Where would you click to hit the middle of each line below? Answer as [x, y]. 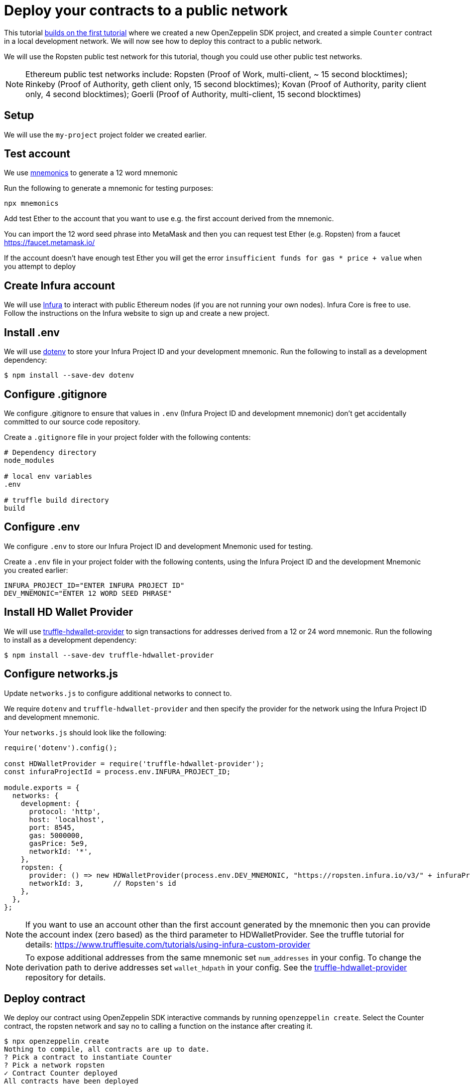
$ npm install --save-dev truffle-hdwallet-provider [109, 655]
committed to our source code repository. [72, 421]
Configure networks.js [61, 674]
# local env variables [48, 476]
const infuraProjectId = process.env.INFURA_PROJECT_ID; [117, 771]
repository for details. [66, 977]
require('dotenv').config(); [61, 747]
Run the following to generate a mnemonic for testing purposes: [109, 188]
